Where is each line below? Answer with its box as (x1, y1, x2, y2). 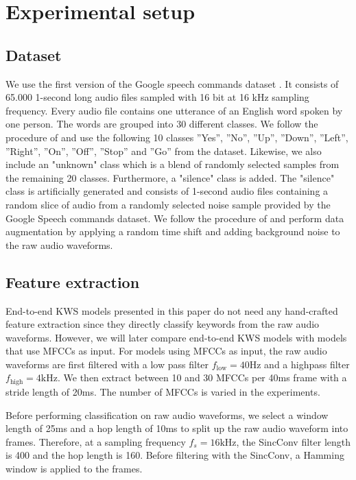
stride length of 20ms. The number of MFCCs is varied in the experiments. (5, 384, 320, 398)
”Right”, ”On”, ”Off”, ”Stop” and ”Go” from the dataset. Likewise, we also (5, 143, 322, 158)
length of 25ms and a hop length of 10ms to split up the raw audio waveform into (5, 421, 348, 435)
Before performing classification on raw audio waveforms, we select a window (5, 407, 329, 422)
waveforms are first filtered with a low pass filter (5, 357, 209, 371)
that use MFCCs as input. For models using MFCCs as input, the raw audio (5, 344, 327, 358)
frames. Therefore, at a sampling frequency (5, 434, 186, 448)
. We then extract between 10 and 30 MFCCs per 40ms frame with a (57, 370, 347, 385)
